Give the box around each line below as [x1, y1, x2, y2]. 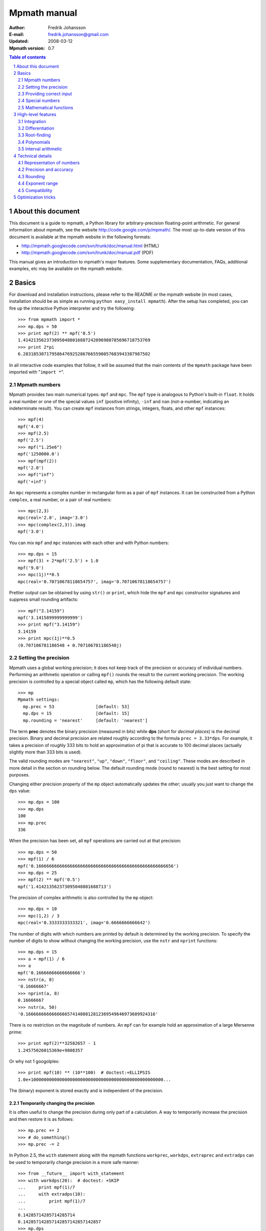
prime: [9, 1029, 22, 1035]
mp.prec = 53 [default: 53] [23, 704, 130, 709]
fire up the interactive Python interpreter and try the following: [9, 305, 135, 311]
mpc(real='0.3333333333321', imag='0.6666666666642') [18, 920, 150, 926]
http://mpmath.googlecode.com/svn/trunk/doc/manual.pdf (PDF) [21, 250, 154, 256]
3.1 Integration [18, 118, 46, 124]
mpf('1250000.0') [18, 451, 60, 457]
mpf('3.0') [18, 529, 44, 534]
